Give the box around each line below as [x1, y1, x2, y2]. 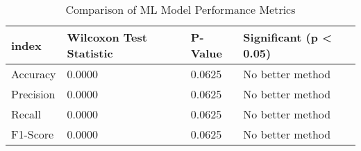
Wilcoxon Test [67, 29, 147, 45]
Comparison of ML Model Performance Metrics [65, 1, 296, 17]
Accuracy [11, 66, 56, 82]
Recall [11, 106, 41, 122]
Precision [11, 86, 56, 102]
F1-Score [11, 126, 54, 142]
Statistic [67, 45, 113, 61]
